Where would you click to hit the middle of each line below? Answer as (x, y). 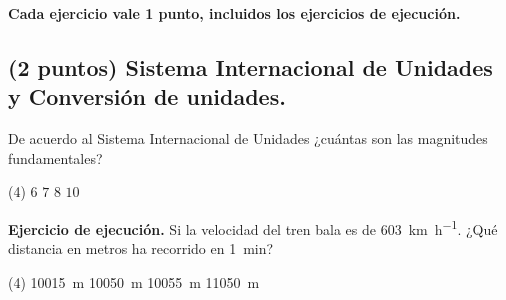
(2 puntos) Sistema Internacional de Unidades (250, 66)
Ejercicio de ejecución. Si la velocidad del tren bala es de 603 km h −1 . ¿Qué (253, 227)
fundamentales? (55, 157)
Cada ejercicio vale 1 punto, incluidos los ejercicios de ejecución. (234, 13)
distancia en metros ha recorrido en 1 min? (141, 248)
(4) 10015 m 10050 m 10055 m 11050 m (134, 281)
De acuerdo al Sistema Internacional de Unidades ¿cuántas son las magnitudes (248, 138)
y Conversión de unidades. (147, 96)
